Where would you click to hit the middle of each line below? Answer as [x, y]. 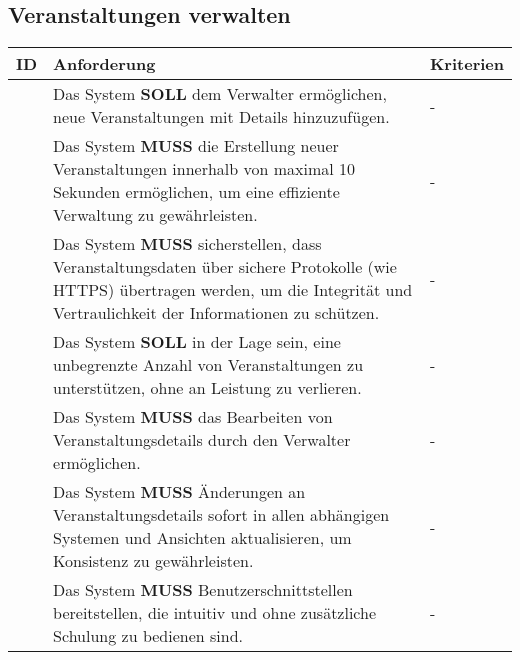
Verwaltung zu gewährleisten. [155, 215]
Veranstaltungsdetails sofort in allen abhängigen [221, 515]
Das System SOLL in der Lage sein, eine [197, 342]
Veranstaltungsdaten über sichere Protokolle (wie [225, 267]
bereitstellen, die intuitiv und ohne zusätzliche [215, 613]
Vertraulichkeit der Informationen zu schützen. [216, 313]
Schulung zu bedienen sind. [148, 636]
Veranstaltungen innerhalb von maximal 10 [204, 169]
